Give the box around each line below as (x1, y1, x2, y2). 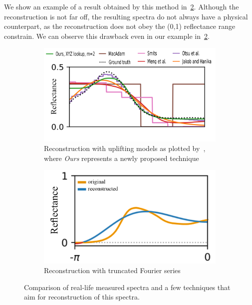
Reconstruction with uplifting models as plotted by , (44, 143, 206, 153)
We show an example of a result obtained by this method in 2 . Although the (4, 1, 239, 11)
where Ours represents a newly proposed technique (44, 152, 199, 163)
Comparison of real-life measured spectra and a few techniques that (24, 282, 231, 292)
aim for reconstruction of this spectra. (24, 292, 140, 302)
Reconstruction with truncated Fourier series (44, 265, 181, 276)
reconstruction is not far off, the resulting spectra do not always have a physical (4, 11, 248, 21)
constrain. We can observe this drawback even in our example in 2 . (4, 30, 210, 41)
